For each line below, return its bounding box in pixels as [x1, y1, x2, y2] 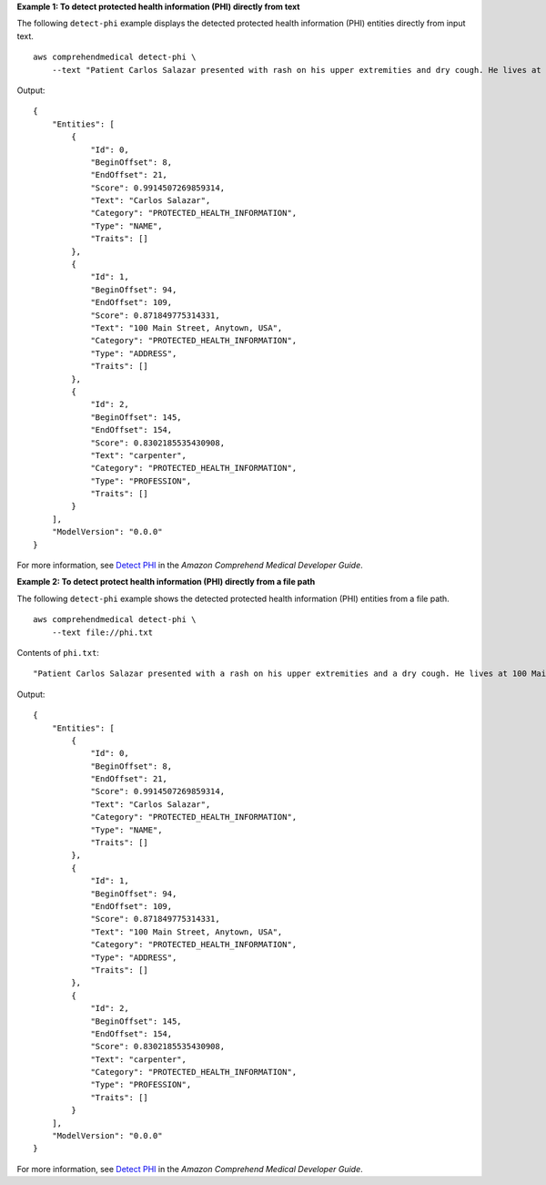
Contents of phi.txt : [16, 647, 100, 658]
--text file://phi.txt [51, 627, 154, 638]
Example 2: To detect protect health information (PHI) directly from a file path [16, 577, 316, 587]
